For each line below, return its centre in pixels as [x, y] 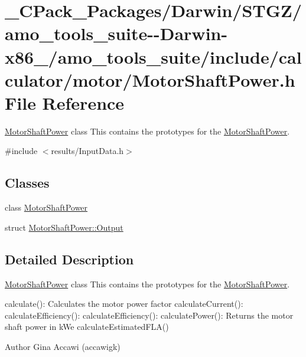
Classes [27, 183]
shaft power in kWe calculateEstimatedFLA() [87, 327]
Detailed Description [69, 259]
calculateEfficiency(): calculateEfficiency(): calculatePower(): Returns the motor [149, 315]
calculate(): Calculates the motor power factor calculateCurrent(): [124, 304]
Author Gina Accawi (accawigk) [63, 347]
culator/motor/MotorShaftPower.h [150, 79]
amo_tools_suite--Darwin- [116, 33]
